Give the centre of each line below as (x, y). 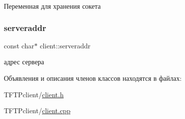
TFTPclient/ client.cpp (37, 111)
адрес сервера (24, 62)
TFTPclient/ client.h (34, 94)
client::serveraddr (65, 45)
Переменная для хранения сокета (52, 6)
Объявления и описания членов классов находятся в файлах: (93, 78)
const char (19, 45)
